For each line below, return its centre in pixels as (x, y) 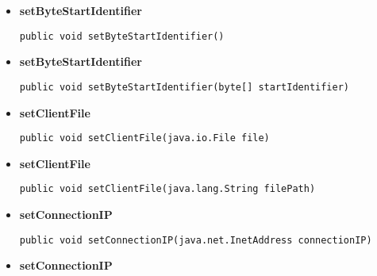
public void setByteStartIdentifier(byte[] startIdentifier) (185, 87)
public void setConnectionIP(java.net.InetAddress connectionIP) (196, 240)
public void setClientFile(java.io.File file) (144, 138)
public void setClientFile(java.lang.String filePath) (167, 189)
